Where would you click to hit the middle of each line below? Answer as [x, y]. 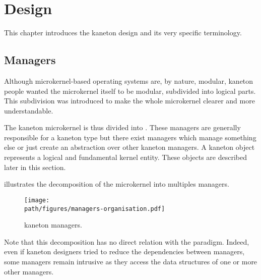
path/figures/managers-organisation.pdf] [95, 209]
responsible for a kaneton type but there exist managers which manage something [130, 137]
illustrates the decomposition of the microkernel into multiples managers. [117, 184]
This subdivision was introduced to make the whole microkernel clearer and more [129, 101]
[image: [37, 200]
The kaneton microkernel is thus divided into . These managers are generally [122, 127]
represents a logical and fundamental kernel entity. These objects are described [126, 157]
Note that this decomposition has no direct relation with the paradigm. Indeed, [127, 241]
